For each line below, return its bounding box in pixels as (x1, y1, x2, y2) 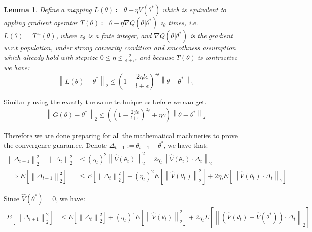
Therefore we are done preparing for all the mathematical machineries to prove (4, 130, 238, 141)
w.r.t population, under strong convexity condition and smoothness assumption (4, 43, 236, 52)
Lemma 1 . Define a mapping (4, 4, 92, 14)
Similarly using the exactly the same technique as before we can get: (4, 96, 207, 106)
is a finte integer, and (88, 30, 152, 40)
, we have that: (163, 140, 208, 150)
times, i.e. (168, 17, 198, 27)
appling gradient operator (4, 17, 78, 27)
